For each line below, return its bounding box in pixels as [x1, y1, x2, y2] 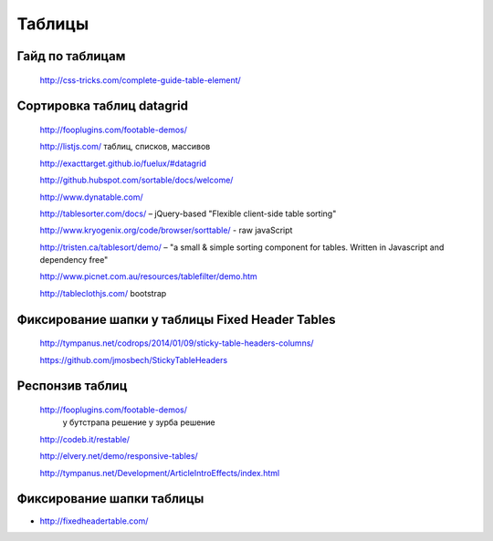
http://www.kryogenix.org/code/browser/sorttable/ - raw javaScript [39, 224, 293, 236]
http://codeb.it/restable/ [39, 433, 131, 444]
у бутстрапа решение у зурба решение [62, 417, 215, 428]
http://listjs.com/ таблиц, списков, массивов [39, 141, 211, 152]
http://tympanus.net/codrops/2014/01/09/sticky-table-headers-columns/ [39, 338, 314, 349]
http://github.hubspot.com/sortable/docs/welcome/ [39, 174, 234, 186]
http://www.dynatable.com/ [39, 192, 143, 203]
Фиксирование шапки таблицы [16, 491, 205, 506]
